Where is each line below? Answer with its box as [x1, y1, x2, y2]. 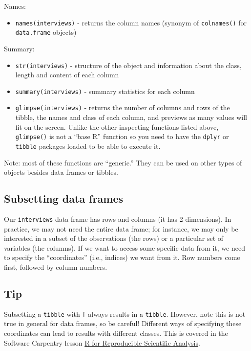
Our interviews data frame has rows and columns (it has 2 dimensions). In [4, 213, 231, 224]
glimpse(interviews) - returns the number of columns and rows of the [15, 102, 230, 113]
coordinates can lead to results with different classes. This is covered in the [4, 328, 228, 338]
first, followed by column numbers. [4, 261, 107, 272]
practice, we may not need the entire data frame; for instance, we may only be [4, 223, 238, 234]
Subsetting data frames [4, 191, 123, 206]
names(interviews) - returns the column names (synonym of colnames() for [15, 17, 247, 27]
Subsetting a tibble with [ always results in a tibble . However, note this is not [4, 308, 246, 319]
